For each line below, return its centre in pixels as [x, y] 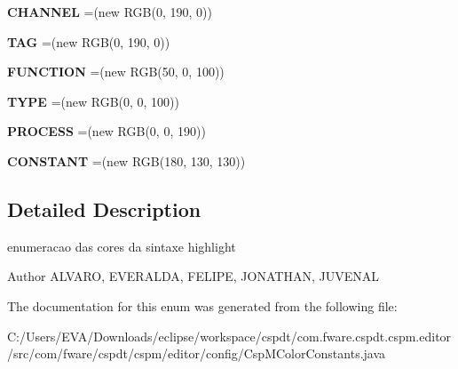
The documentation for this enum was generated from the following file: [202, 305]
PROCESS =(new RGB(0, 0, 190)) [107, 131]
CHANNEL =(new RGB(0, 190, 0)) [110, 12]
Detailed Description [104, 209]
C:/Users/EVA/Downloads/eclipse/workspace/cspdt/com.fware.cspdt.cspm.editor [229, 336]
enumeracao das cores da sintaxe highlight [122, 246]
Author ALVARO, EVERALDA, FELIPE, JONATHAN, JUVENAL [193, 276]
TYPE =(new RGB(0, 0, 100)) [93, 101]
